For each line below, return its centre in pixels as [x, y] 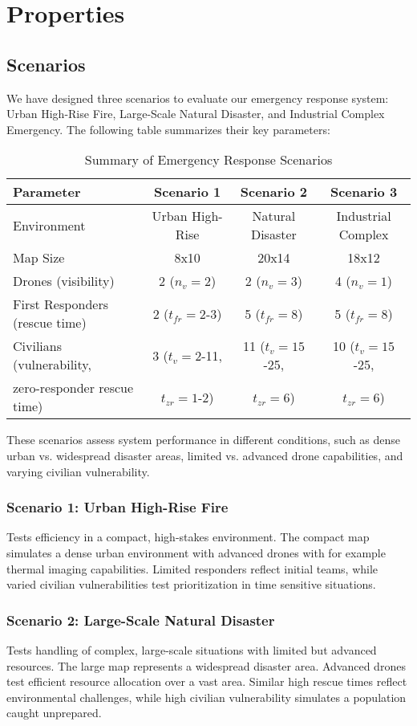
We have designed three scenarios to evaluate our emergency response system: [198, 98]
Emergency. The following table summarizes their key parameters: [168, 129]
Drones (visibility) [64, 281]
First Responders [61, 304]
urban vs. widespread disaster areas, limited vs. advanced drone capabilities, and [205, 455]
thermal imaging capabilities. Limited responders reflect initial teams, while [192, 568]
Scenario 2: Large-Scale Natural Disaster [141, 620]
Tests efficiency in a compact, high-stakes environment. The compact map [188, 537]
